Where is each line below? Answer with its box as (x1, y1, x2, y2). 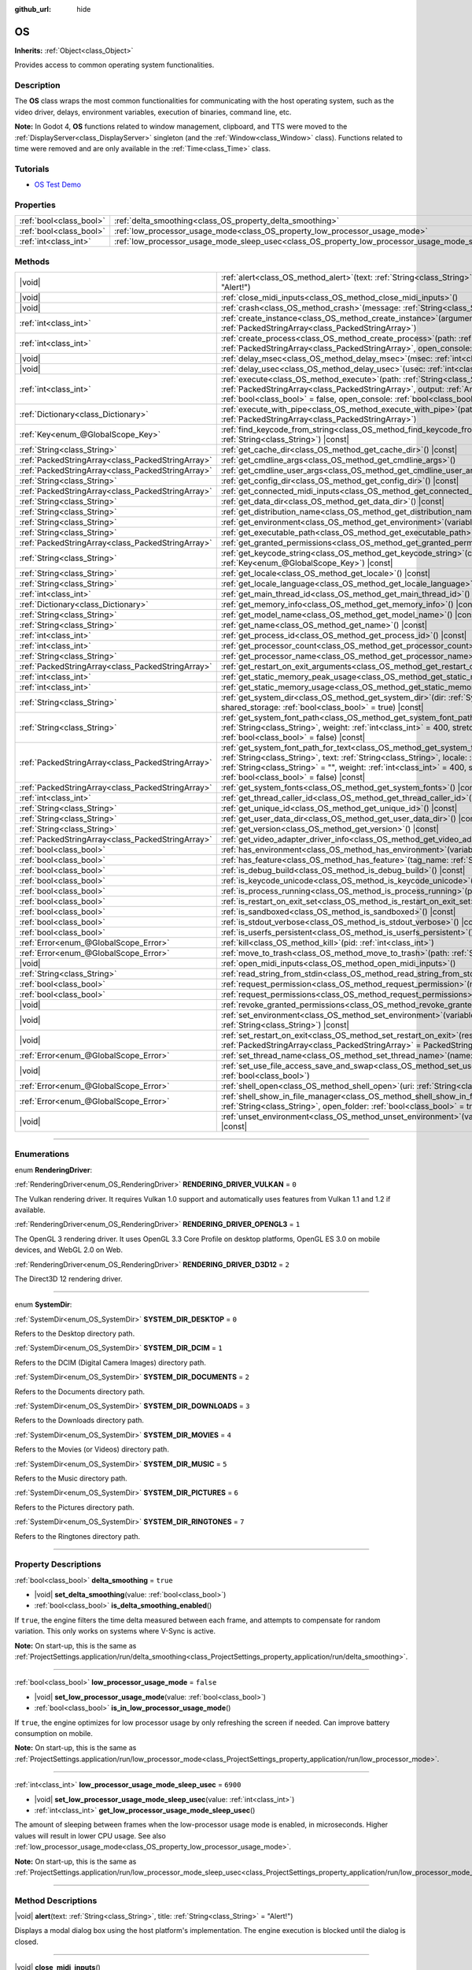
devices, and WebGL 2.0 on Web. (14, 1245, 124, 1254)
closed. (14, 1937, 39, 1946)
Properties (14, 199, 57, 210)
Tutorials (14, 163, 50, 174)
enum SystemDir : (14, 1300, 72, 1310)
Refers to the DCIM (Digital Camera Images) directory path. (14, 1358, 206, 1367)
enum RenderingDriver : (14, 1165, 93, 1174)
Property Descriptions (14, 1559, 101, 1570)
